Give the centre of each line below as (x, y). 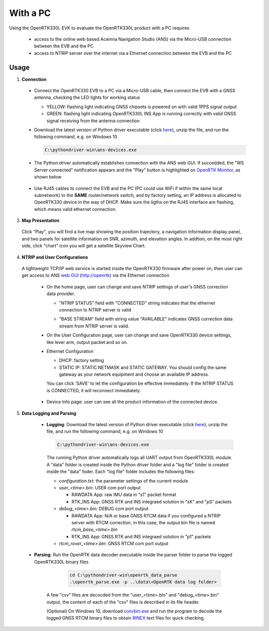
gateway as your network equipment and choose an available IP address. (134, 374)
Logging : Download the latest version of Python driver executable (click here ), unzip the (137, 425)
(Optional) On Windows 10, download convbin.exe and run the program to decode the (134, 611)
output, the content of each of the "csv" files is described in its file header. (123, 602)
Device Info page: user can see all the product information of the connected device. (133, 402)
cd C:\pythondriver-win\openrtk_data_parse (124, 575)
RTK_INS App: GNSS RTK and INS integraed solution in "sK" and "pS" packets (151, 501)
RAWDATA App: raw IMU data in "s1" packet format (124, 495)
